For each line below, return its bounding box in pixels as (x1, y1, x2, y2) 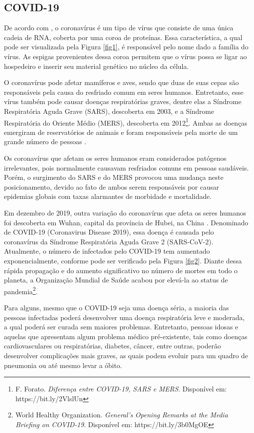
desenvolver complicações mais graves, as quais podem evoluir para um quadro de (4, 350, 248, 360)
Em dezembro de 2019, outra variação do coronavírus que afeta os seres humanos (4, 207, 246, 217)
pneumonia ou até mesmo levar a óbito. (4, 360, 122, 370)
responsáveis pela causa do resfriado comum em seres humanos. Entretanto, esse (4, 87, 244, 97)
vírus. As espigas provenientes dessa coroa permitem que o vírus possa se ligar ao (4, 51, 247, 61)
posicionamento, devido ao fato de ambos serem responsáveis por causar (4, 181, 219, 192)
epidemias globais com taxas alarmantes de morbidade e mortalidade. (4, 191, 212, 201)
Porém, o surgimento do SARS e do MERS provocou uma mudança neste (4, 172, 224, 182)
